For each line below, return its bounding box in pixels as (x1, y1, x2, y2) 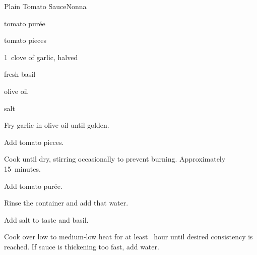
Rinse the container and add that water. (4, 197, 128, 208)
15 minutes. (4, 163, 41, 174)
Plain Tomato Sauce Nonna (4, 1, 87, 11)
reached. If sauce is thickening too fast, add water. (4, 241, 159, 251)
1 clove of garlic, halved (4, 52, 78, 62)
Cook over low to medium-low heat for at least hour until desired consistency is (4, 231, 253, 242)
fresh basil (4, 69, 36, 79)
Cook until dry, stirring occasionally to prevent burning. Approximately (4, 154, 226, 164)
